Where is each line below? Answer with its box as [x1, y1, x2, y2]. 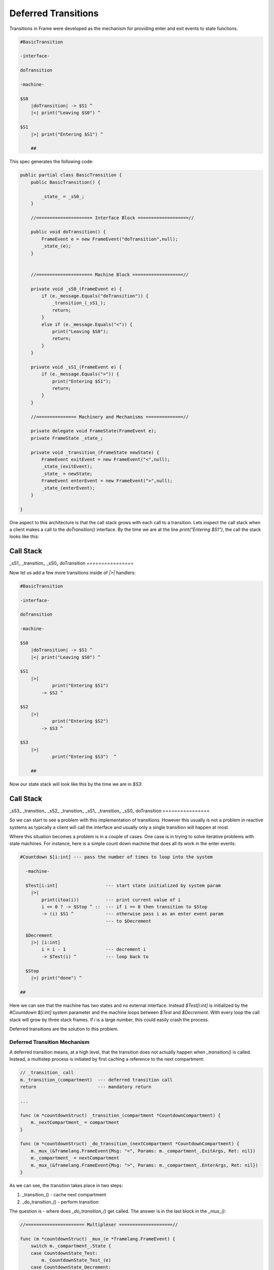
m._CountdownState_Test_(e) [41, 1257, 112, 1263]
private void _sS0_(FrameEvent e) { [30, 286, 122, 292]
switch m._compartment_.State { [30, 1243, 112, 1249]
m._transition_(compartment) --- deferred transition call [20, 1077, 173, 1083]
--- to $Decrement [106, 918, 152, 924]
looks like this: [9, 533, 40, 539]
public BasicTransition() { [30, 179, 101, 185]
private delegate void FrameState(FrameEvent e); [30, 428, 157, 434]
